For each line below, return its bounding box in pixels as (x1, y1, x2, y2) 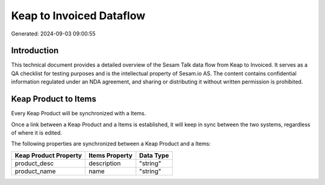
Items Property (88, 151, 132, 159)
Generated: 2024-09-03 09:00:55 (11, 30, 96, 37)
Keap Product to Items (11, 94, 96, 105)
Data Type (139, 151, 170, 159)
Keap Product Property (14, 151, 82, 159)
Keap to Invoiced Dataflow (11, 9, 146, 22)
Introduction (11, 46, 59, 56)
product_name (14, 167, 57, 175)
